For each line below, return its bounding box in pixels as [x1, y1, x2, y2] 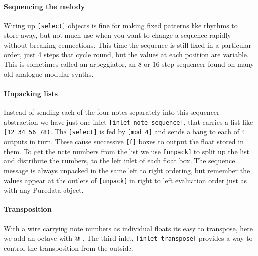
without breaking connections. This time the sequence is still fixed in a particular [4, 40, 251, 50]
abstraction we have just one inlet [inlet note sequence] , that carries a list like [4, 116, 253, 127]
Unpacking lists [4, 88, 58, 99]
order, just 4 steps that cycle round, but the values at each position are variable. [4, 49, 249, 59]
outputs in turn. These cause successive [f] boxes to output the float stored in [4, 136, 244, 147]
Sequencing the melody [4, 1, 85, 11]
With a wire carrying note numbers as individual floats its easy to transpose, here [4, 223, 253, 233]
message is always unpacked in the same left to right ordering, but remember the [4, 165, 250, 176]
